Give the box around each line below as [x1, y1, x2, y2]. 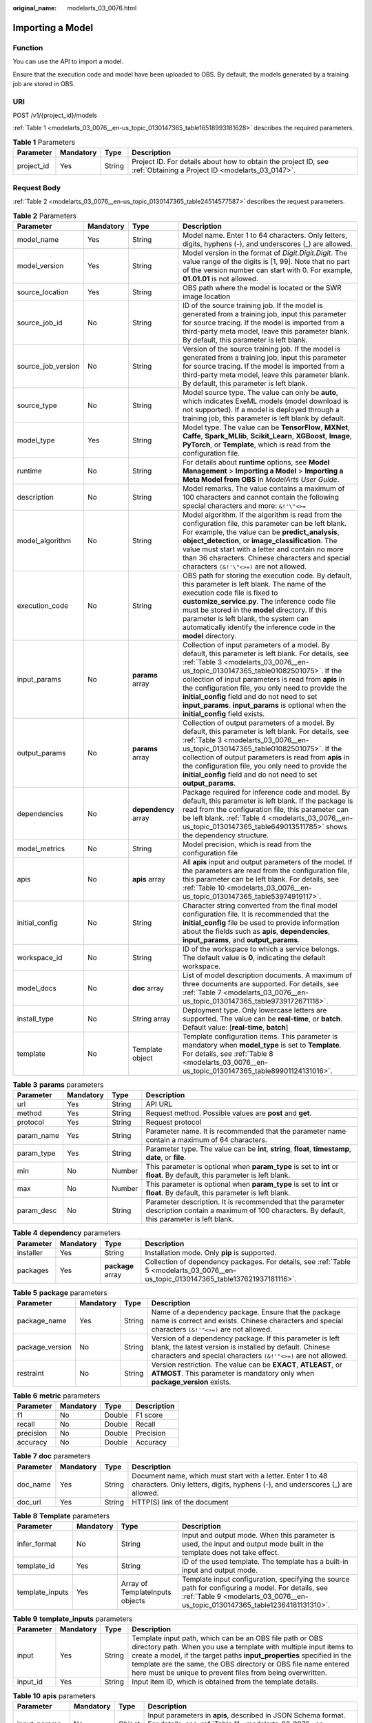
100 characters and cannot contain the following [183, 492, 339, 502]
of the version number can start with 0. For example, [183, 265, 353, 275]
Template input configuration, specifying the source [181, 1575, 350, 1584]
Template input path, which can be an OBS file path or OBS [132, 1633, 323, 1643]
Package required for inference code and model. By [183, 787, 351, 797]
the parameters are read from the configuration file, [183, 866, 350, 875]
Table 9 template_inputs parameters [12, 1614, 133, 1624]
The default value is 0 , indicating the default [183, 952, 326, 962]
